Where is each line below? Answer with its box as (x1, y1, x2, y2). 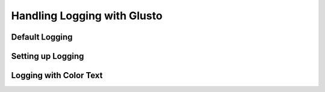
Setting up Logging (11, 51, 84, 61)
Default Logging (11, 32, 73, 42)
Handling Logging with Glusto (11, 9, 162, 22)
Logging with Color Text (11, 70, 103, 81)
